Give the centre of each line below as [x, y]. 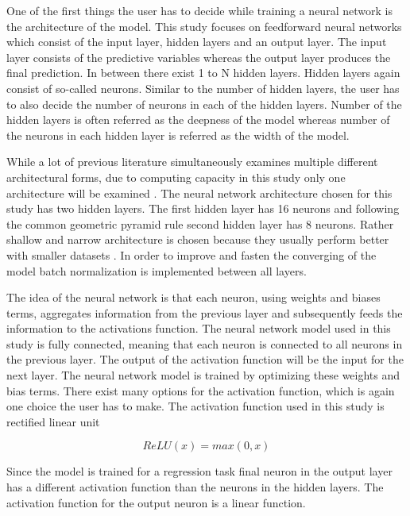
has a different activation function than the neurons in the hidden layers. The [195, 487]
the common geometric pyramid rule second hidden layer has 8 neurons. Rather [200, 223]
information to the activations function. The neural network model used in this [199, 328]
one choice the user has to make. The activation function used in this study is [195, 406]
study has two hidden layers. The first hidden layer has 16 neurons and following [203, 208]
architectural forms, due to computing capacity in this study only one [176, 177]
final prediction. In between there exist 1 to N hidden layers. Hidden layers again [203, 73]
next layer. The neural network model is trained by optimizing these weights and [203, 375]
